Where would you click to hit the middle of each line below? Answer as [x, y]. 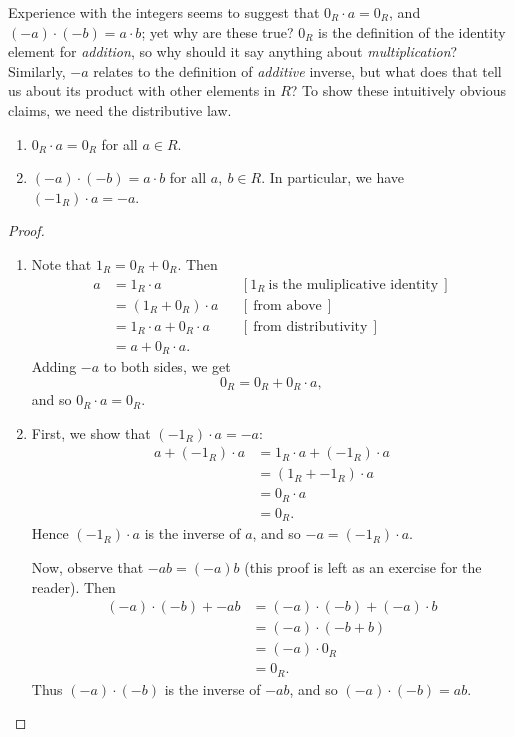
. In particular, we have [333, 177]
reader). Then [73, 586]
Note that [61, 263]
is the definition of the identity [412, 31]
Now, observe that [87, 566]
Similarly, [37, 70]
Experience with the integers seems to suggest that [164, 12]
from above [287, 305]
